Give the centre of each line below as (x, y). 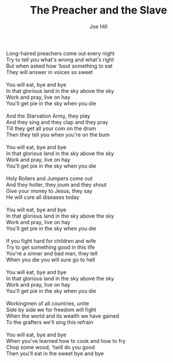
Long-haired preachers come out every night (60, 53)
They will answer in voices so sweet (50, 72)
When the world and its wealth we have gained (62, 316)
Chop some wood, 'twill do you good (50, 347)
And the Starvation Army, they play (48, 116)
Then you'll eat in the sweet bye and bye (55, 353)
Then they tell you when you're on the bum (58, 134)
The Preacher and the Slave (99, 10)
